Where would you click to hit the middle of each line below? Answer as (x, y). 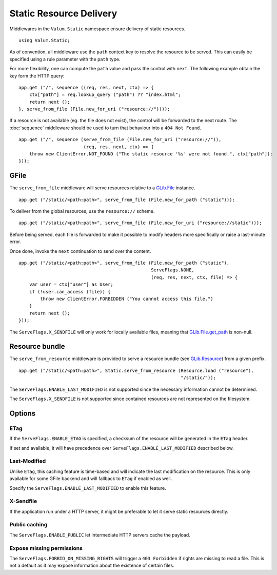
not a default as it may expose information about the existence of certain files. (92, 566)
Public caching (28, 525)
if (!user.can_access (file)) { (70, 292)
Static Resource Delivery (63, 13)
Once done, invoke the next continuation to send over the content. (80, 251)
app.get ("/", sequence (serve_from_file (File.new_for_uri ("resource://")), (120, 140)
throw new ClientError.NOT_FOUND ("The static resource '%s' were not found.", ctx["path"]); (151, 154)
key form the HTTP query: (37, 76)
